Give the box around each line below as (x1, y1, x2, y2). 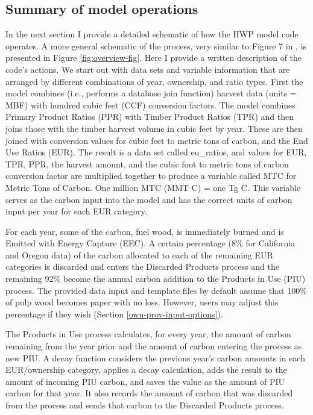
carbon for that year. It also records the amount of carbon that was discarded (5, 387, 293, 399)
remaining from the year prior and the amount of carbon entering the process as (5, 340, 302, 352)
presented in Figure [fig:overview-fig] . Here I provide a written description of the (5, 51, 302, 64)
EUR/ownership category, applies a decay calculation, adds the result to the (5, 363, 287, 376)
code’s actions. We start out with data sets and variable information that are (5, 63, 290, 75)
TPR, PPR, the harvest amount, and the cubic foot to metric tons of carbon (5, 157, 289, 170)
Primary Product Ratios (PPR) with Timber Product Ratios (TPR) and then (5, 110, 294, 123)
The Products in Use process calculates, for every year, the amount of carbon (5, 328, 291, 340)
